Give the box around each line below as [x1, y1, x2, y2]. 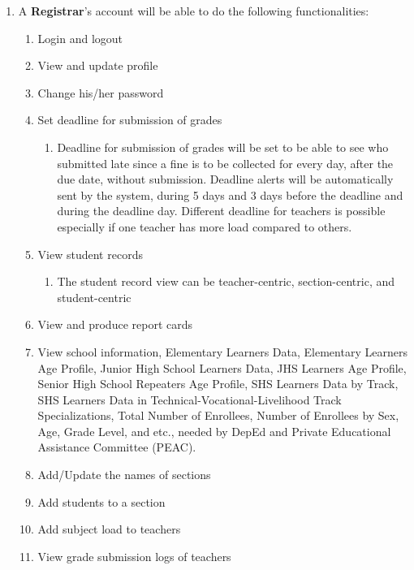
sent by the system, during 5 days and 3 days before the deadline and [57, 186, 403, 203]
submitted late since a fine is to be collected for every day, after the [57, 154, 394, 171]
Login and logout [37, 29, 123, 46]
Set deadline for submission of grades [37, 111, 222, 128]
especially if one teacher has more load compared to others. [57, 218, 352, 235]
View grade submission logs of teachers [37, 547, 231, 564]
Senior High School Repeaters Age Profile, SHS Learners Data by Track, [37, 375, 399, 392]
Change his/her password [37, 84, 164, 101]
